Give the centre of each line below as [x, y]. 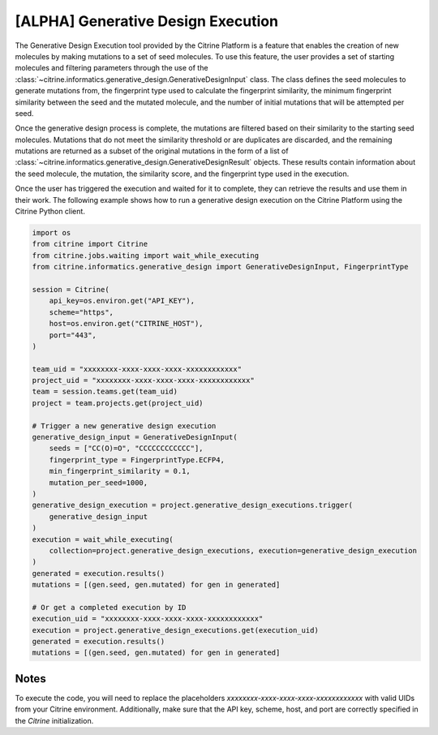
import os [52, 232]
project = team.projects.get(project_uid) [118, 403]
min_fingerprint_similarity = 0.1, [120, 471]
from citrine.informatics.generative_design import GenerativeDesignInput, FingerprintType [220, 267]
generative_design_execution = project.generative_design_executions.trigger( [192, 505]
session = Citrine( [71, 289]
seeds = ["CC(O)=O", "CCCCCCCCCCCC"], [126, 449]
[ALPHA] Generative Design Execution [147, 21]
